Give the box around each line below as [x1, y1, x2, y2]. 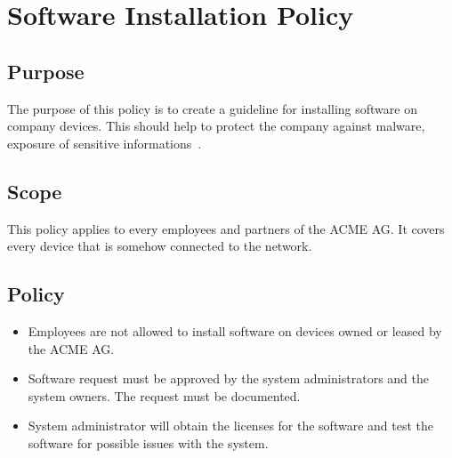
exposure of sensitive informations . [7, 133, 202, 152]
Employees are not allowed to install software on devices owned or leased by [28, 321, 442, 340]
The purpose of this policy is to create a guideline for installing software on [7, 99, 417, 117]
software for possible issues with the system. [28, 433, 269, 452]
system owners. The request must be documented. [28, 386, 301, 405]
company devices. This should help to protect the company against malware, [7, 117, 425, 135]
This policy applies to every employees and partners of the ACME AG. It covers [7, 219, 445, 237]
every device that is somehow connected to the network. [7, 237, 312, 255]
